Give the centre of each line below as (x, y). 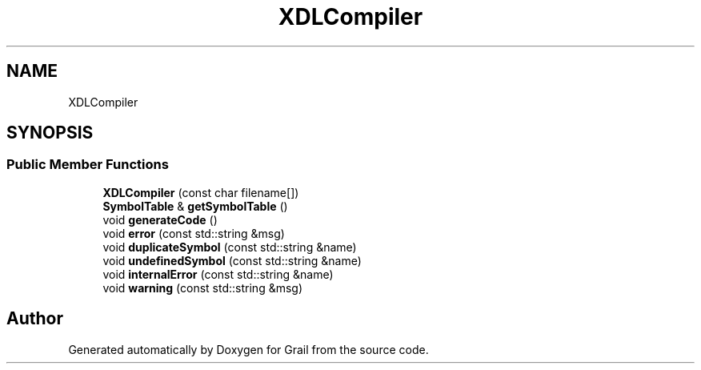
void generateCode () (160, 219)
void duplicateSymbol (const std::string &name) (230, 247)
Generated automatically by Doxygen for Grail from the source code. (248, 349)
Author (35, 319)
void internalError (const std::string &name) (218, 274)
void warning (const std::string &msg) (203, 288)
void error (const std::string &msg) (194, 233)
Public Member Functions (88, 165)
